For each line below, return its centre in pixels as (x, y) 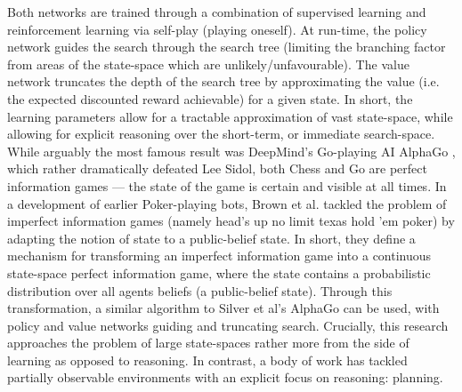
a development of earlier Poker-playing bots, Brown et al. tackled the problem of (227, 203)
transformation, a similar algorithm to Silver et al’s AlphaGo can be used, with (223, 308)
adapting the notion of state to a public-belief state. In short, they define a (211, 238)
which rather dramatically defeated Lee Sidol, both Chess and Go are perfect (217, 168)
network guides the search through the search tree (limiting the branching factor (227, 47)
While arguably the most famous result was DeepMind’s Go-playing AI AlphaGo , (231, 151)
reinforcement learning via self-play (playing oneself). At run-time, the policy (217, 29)
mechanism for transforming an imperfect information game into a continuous (219, 256)
